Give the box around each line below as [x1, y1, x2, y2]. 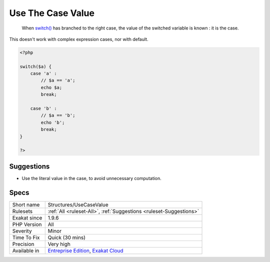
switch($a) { [19, 63, 52, 69]
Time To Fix [12, 234, 40, 241]
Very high [47, 240, 71, 247]
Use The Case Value [9, 7, 95, 18]
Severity [12, 227, 32, 234]
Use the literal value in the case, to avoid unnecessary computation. [21, 175, 162, 181]
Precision [12, 240, 34, 247]
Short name [12, 201, 40, 208]
